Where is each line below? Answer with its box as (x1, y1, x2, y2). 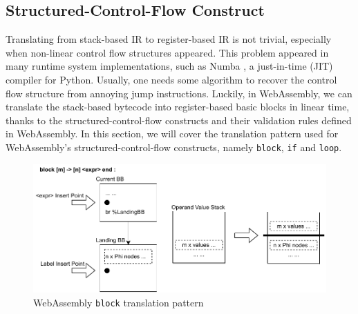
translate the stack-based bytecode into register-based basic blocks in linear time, (6, 99, 350, 114)
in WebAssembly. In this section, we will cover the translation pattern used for (6, 126, 339, 141)
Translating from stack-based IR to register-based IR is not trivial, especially (6, 32, 332, 46)
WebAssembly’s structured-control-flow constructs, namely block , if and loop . (6, 139, 342, 154)
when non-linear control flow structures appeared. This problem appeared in (6, 45, 329, 59)
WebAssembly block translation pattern (33, 295, 204, 309)
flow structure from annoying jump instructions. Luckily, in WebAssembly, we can (6, 86, 352, 100)
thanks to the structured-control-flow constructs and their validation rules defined (6, 112, 352, 127)
